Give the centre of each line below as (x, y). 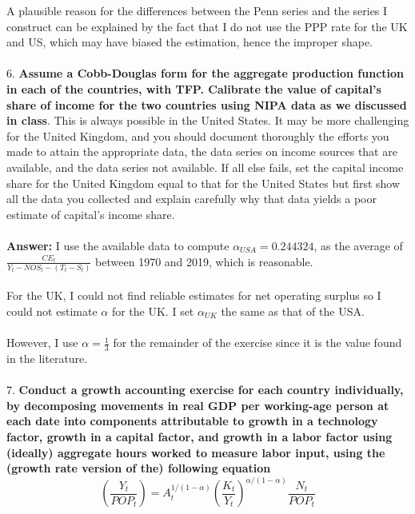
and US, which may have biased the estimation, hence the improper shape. (190, 42)
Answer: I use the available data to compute (118, 245)
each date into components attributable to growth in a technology (192, 421)
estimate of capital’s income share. (91, 214)
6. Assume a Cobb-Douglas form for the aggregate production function (206, 73)
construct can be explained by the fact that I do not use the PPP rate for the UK (207, 26)
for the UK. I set (153, 311)
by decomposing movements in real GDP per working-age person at (198, 405)
